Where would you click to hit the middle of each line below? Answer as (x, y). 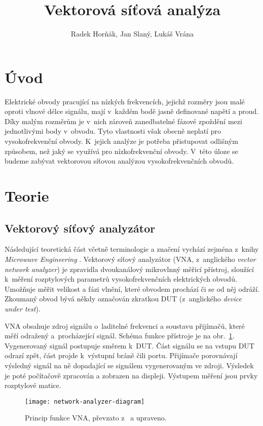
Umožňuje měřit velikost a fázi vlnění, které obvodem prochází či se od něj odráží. (132, 288)
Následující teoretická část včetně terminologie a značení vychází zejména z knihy (132, 249)
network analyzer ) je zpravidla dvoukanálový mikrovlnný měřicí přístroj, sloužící (129, 269)
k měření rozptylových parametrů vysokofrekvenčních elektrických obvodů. (121, 279)
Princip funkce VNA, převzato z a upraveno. (96, 418)
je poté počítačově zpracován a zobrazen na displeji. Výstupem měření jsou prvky (131, 375)
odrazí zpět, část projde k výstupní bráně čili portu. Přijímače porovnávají (121, 355)
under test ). (23, 308)
